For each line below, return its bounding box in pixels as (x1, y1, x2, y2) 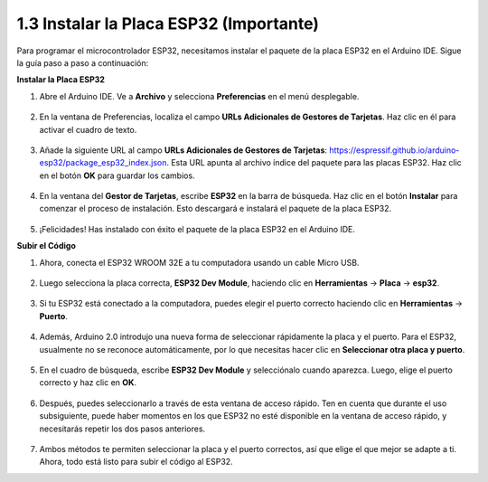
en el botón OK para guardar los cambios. (39, 170, 195, 181)
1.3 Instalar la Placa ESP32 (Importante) (16, 14, 320, 33)
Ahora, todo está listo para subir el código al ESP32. (39, 457, 234, 468)
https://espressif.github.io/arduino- (329, 145, 460, 156)
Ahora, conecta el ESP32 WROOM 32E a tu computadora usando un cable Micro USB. (39, 257, 360, 268)
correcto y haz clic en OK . (39, 377, 137, 388)
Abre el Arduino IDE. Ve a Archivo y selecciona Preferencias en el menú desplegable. (39, 90, 360, 101)
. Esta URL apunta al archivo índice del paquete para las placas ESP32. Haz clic (165, 157, 463, 168)
